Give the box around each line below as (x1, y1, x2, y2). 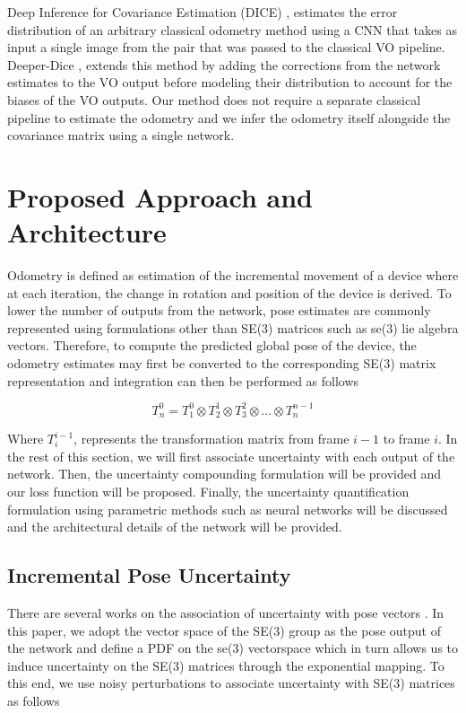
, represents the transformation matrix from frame (73, 429, 349, 448)
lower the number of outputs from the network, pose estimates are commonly (7, 301, 431, 320)
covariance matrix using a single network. (7, 126, 235, 145)
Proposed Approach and (7, 178, 313, 215)
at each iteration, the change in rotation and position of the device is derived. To (7, 283, 452, 302)
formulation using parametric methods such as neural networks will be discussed (7, 499, 448, 518)
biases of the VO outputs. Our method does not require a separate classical (7, 90, 421, 109)
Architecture (7, 214, 167, 251)
